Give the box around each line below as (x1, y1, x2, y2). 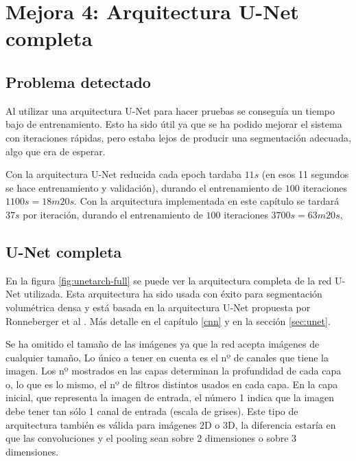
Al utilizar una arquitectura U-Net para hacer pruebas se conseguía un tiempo (5, 103, 335, 117)
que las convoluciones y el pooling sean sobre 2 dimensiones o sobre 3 (5, 431, 297, 445)
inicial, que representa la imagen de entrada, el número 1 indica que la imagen (5, 390, 334, 405)
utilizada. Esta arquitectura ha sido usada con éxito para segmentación (23, 286, 322, 301)
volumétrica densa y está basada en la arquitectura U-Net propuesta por (5, 300, 311, 314)
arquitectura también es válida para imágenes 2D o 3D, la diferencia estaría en (5, 417, 336, 431)
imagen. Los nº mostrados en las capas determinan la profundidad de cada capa (5, 363, 342, 378)
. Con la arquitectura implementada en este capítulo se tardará (74, 194, 340, 208)
